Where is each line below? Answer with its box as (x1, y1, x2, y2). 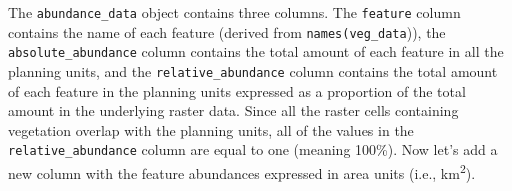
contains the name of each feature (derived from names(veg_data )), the (8, 21, 446, 42)
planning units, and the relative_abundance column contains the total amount (8, 60, 498, 81)
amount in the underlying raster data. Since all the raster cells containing (8, 100, 459, 121)
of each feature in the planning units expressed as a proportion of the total (8, 80, 466, 101)
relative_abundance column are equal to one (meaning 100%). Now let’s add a (8, 139, 498, 160)
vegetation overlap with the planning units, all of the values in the (8, 119, 414, 140)
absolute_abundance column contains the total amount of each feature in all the (8, 41, 504, 62)
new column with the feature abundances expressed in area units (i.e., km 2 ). (8, 160, 476, 183)
